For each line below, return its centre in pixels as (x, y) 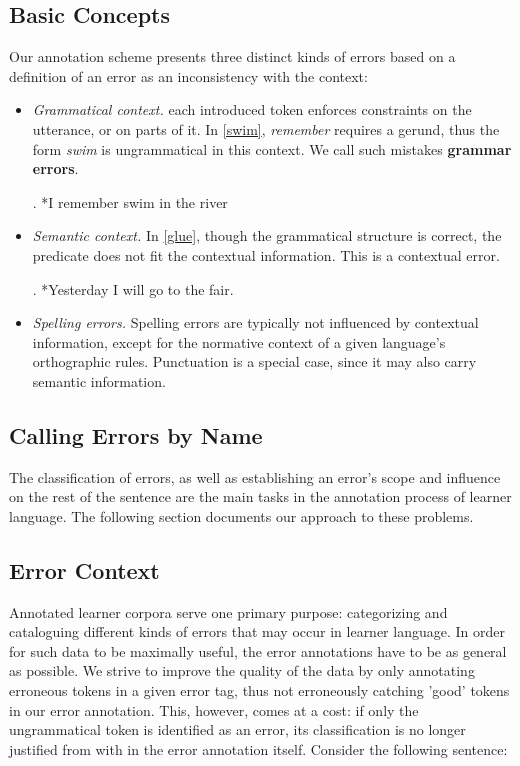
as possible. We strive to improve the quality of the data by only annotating (242, 670)
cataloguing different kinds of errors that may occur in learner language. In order (257, 631)
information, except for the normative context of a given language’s (239, 341)
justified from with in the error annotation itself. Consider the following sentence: (258, 748)
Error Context (84, 569)
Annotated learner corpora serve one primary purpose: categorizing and (228, 611)
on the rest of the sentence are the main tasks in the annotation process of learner (260, 496)
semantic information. (99, 380)
